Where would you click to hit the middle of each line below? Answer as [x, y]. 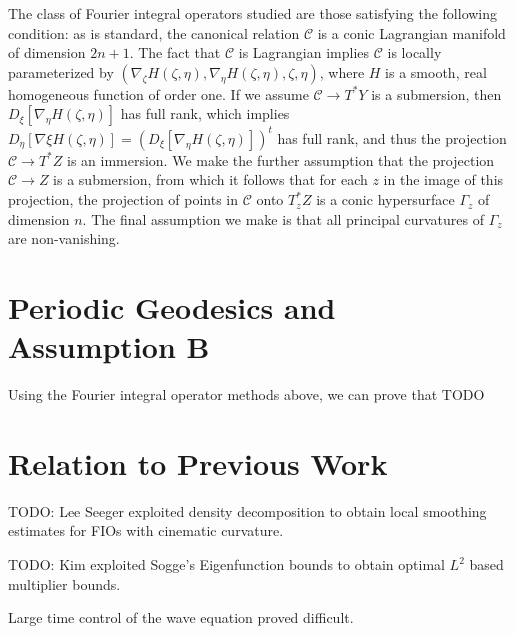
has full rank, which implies [205, 113]
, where [342, 71]
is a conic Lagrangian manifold [411, 32]
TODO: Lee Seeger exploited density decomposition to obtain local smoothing [247, 510]
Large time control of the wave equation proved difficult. [181, 617]
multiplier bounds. [64, 583]
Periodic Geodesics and [172, 307]
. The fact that [175, 52]
